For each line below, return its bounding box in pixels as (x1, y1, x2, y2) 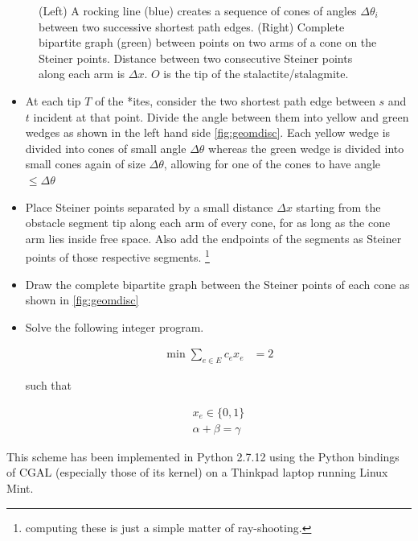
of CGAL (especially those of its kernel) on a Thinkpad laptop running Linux (6, 464, 388, 481)
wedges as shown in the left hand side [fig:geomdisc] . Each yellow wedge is (25, 124, 391, 141)
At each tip (25, 92, 81, 109)
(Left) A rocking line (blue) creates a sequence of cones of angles (39, 2, 357, 19)
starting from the (296, 198, 381, 215)
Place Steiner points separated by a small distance (25, 198, 273, 215)
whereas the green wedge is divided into (208, 139, 404, 156)
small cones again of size (25, 155, 145, 172)
